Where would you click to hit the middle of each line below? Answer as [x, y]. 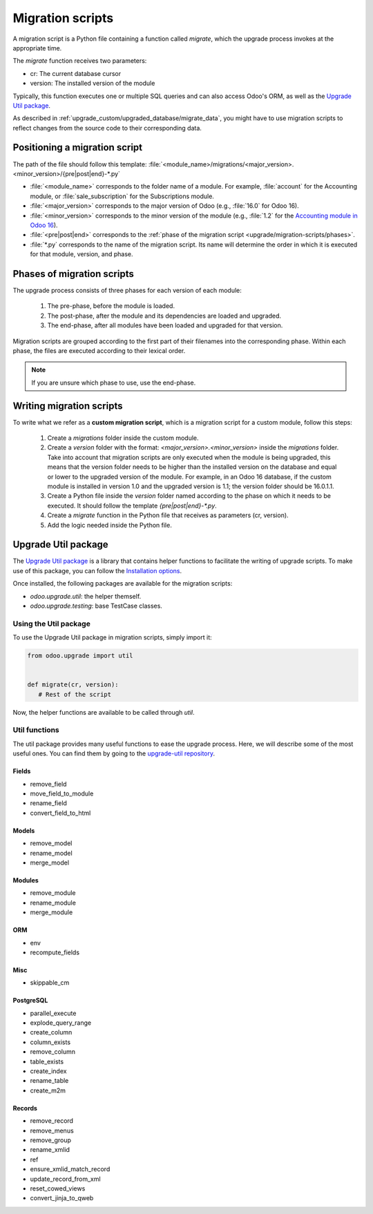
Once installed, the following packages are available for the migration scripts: [123, 584]
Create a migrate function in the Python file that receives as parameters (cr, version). [168, 515]
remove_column [53, 1052]
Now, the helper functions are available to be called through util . [104, 712]
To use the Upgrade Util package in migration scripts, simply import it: [112, 637]
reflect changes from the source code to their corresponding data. [107, 128]
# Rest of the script [75, 694]
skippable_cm [50, 983]
